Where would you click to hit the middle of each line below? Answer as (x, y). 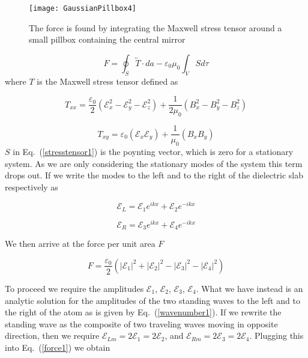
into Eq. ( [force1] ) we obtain (58, 347)
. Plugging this (276, 335)
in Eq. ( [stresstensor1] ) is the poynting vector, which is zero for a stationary (153, 151)
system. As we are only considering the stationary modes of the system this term (154, 163)
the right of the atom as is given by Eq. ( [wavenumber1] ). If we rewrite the (143, 312)
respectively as (32, 187)
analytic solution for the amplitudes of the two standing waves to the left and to (152, 300)
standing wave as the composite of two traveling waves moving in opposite (141, 323)
